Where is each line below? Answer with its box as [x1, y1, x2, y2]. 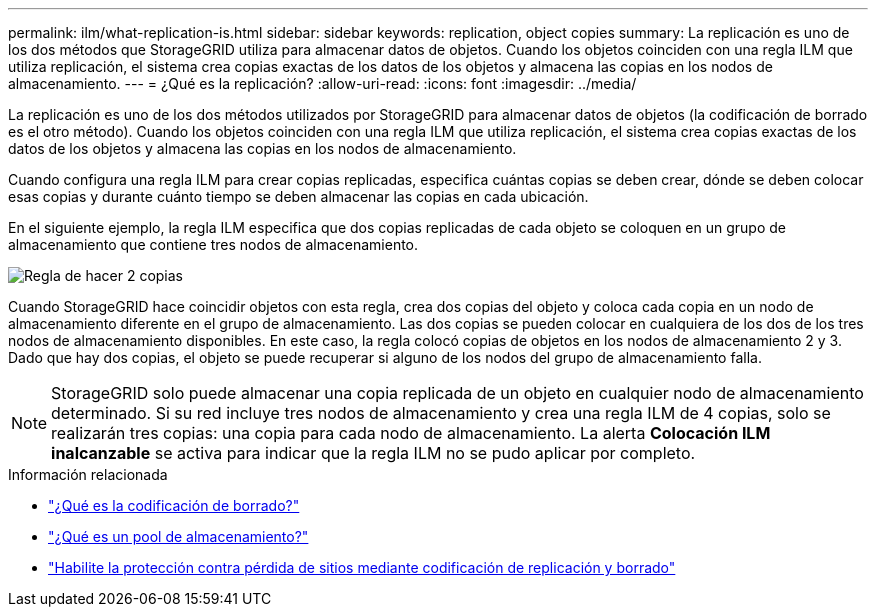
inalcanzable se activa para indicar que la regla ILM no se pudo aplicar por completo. [51, 443, 696, 463]
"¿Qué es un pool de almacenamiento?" [48, 528, 309, 545]
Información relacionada [8, 466, 168, 483]
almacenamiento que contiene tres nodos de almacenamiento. [8, 236, 419, 253]
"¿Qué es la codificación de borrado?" [48, 497, 300, 514]
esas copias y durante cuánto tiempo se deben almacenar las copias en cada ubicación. [8, 188, 589, 205]
